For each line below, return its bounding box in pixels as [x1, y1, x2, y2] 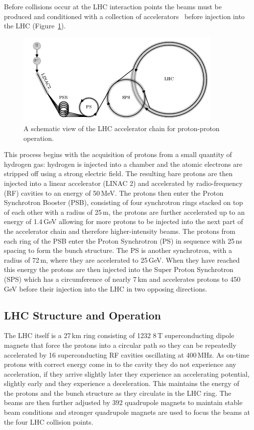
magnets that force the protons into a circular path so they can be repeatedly [4, 339, 236, 350]
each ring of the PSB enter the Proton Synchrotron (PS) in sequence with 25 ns [4, 235, 242, 246]
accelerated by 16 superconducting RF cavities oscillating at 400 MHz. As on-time [4, 349, 250, 360]
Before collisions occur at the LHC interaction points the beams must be [4, 1, 222, 11]
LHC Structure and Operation [4, 307, 161, 322]
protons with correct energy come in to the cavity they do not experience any [4, 359, 236, 369]
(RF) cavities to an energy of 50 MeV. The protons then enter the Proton [4, 187, 224, 198]
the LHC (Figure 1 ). [4, 21, 66, 31]
